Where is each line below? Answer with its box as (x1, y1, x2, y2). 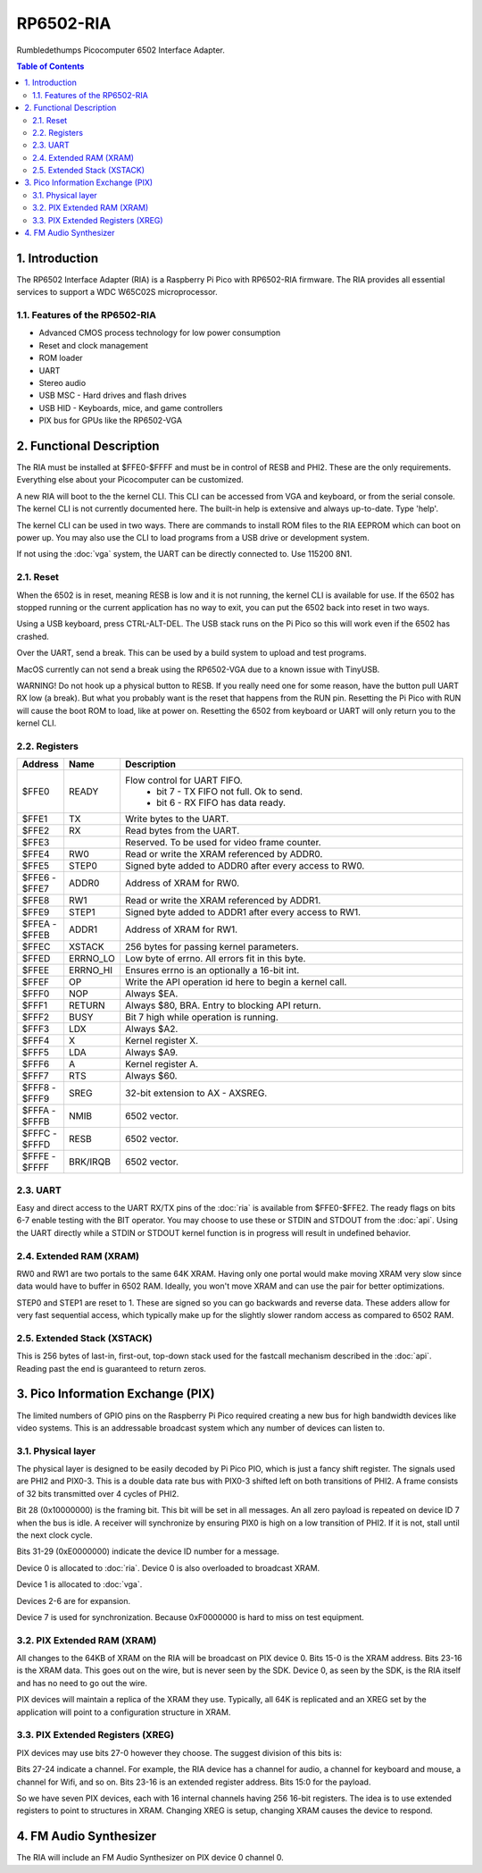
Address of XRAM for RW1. (125, 923, 238, 936)
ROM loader (38, 353, 84, 364)
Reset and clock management (38, 340, 149, 350)
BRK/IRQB (68, 1155, 112, 1168)
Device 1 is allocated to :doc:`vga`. (16, 1579, 143, 1590)
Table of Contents (16, 61, 85, 71)
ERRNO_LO (68, 953, 116, 965)
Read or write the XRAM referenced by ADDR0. (125, 848, 323, 861)
